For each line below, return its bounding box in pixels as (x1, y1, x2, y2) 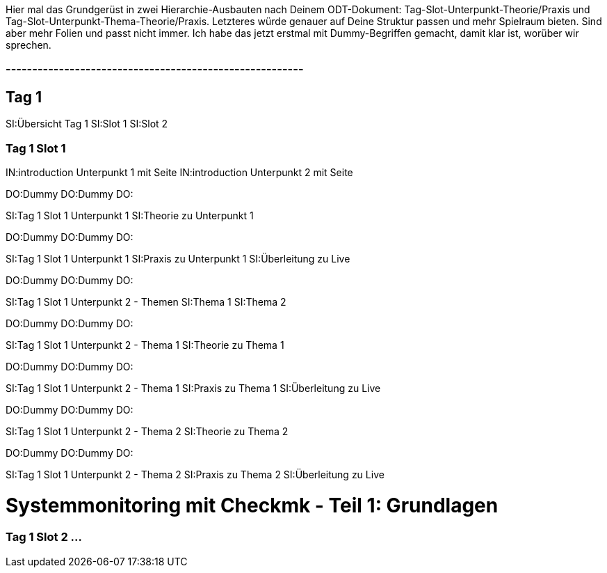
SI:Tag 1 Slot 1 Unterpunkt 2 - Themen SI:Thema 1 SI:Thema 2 (6, 295, 286, 308)
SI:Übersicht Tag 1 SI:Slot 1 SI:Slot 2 (6, 118, 168, 130)
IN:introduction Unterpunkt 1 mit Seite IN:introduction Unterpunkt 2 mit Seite (6, 166, 353, 178)
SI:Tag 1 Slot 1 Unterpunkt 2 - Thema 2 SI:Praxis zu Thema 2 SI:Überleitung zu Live (6, 468, 385, 480)
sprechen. (6, 39, 51, 51)
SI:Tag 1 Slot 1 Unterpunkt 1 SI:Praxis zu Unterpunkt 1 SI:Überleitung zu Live (6, 252, 350, 265)
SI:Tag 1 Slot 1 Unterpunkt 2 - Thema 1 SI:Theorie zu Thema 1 (6, 338, 284, 351)
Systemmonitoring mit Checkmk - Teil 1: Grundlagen (6, 493, 499, 517)
